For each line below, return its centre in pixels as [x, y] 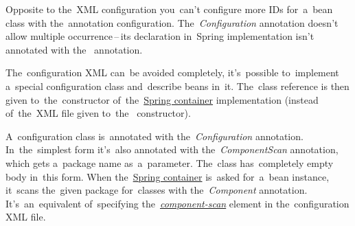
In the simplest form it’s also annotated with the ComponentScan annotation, [172, 149]
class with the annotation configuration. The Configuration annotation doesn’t [172, 22]
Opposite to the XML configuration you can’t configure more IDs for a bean [169, 9]
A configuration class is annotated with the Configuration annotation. [154, 136]
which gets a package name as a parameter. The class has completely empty [170, 162]
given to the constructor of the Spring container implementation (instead [162, 99]
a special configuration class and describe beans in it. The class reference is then [177, 86]
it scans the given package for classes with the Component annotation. [157, 190]
